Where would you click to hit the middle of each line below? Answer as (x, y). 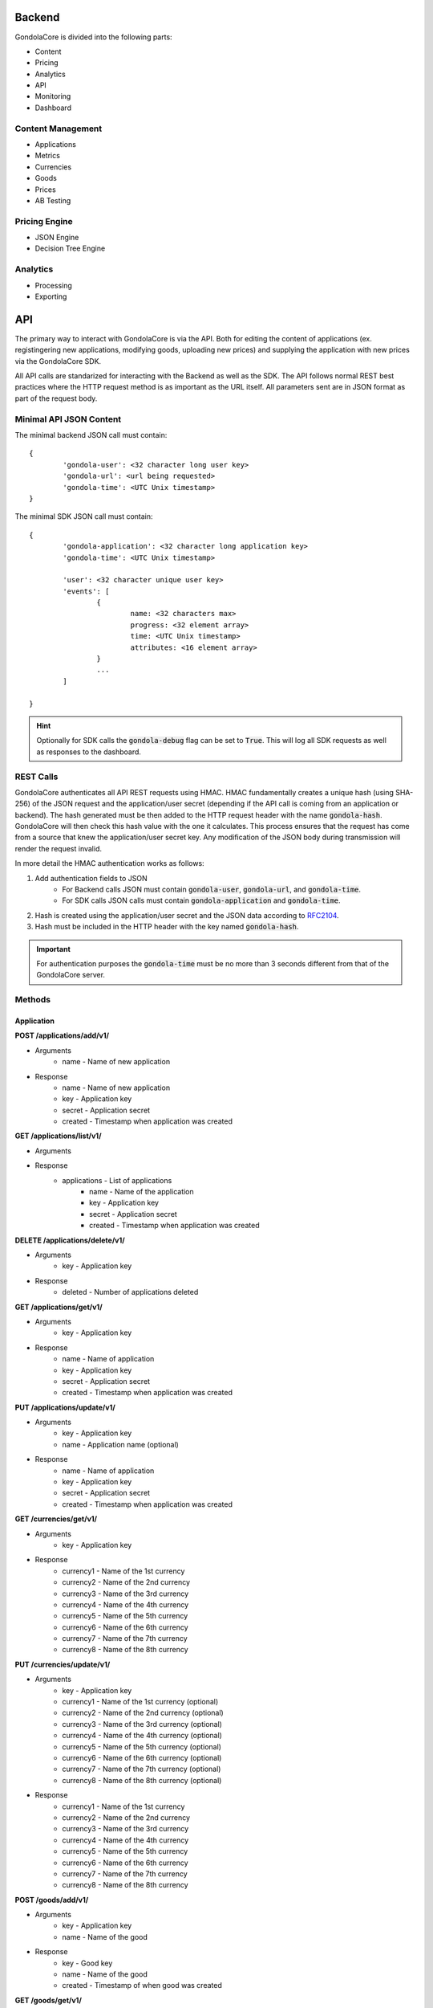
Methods (33, 1000)
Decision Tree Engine (70, 248)
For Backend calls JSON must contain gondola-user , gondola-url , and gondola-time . (211, 890)
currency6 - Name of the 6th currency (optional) (142, 1758)
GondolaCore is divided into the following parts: (93, 37)
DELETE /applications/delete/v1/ (70, 1240)
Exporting (51, 296)
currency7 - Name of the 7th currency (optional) (142, 1769)
